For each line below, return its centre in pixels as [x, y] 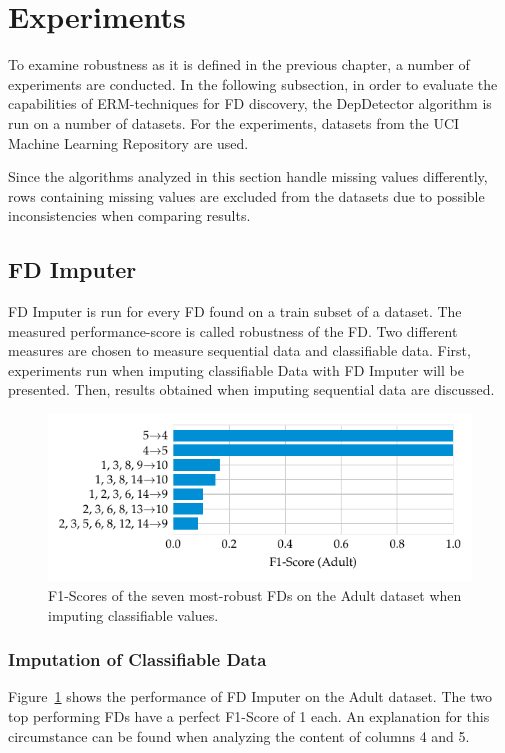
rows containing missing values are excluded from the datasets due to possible [246, 195]
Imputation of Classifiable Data [137, 659]
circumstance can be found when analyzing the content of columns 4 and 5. [239, 735]
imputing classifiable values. [133, 614]
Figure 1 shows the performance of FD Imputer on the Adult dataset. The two [250, 696]
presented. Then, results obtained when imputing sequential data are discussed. [251, 389]
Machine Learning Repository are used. [128, 142]
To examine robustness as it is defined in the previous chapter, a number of [239, 64]
